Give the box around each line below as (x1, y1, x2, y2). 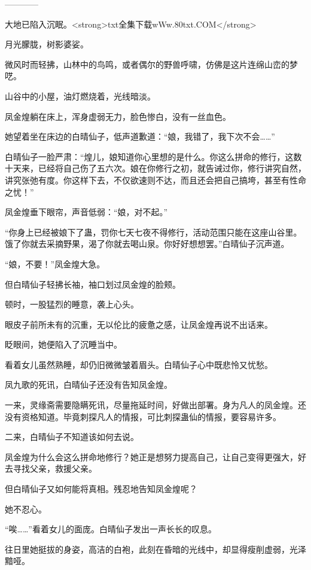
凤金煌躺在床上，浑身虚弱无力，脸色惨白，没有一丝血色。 (5, 110, 231, 122)
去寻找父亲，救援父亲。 (5, 462, 97, 475)
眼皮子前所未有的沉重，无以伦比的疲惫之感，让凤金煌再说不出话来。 (5, 318, 273, 330)
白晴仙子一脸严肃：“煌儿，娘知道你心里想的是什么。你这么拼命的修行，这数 (5, 150, 302, 162)
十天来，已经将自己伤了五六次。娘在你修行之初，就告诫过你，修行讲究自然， (5, 162, 306, 174)
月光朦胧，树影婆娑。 (5, 38, 89, 50)
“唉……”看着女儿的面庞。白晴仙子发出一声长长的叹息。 (5, 523, 217, 535)
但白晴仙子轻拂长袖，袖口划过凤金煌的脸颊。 (5, 278, 181, 290)
